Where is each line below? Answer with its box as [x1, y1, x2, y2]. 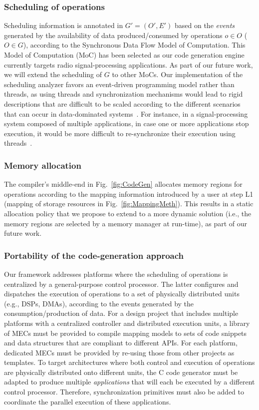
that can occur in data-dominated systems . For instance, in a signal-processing [4, 108, 248, 119]
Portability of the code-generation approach [4, 249, 184, 261]
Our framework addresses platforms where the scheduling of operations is [4, 268, 228, 279]
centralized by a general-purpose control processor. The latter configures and [4, 278, 239, 289]
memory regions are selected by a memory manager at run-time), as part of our [4, 218, 247, 228]
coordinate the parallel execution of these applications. [4, 396, 171, 406]
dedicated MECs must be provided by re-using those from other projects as [4, 347, 235, 357]
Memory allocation [4, 159, 81, 171]
